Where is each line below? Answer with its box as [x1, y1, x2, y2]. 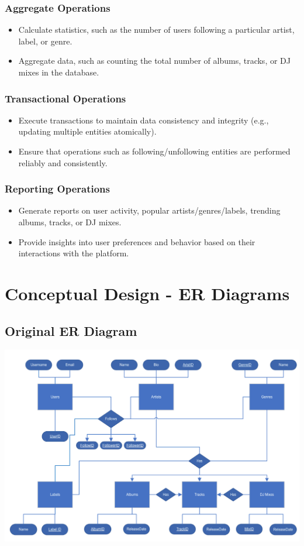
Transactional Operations [5, 91, 126, 105]
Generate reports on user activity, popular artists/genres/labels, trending [18, 204, 281, 217]
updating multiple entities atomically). [18, 125, 157, 138]
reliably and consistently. [18, 156, 108, 169]
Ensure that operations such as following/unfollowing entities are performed [18, 145, 291, 157]
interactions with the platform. [18, 247, 129, 259]
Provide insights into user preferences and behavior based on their [18, 235, 255, 248]
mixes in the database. [18, 66, 99, 78]
